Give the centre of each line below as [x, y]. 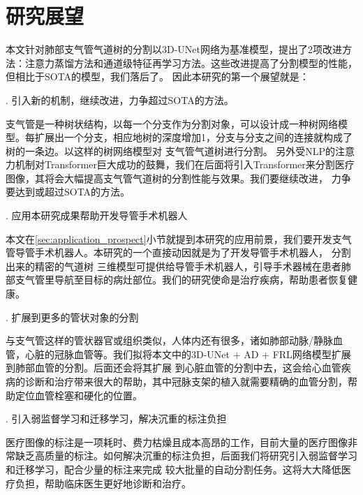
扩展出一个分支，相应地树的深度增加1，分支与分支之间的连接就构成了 [193, 137]
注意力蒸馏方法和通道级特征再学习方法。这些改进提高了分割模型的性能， [191, 62]
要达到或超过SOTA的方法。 [68, 192]
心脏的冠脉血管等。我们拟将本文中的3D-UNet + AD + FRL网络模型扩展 [188, 354]
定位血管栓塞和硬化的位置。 [79, 395]
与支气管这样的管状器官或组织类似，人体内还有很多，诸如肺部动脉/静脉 [169, 340]
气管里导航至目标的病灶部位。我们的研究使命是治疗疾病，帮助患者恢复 [186, 280]
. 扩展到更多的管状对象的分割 [72, 317]
